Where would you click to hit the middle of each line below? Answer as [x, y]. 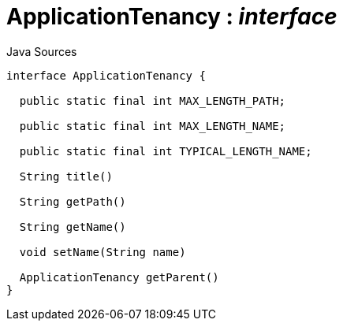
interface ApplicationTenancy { [106, 75]
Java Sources [42, 51]
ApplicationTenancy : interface [172, 17]
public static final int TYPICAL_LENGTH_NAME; [166, 151]
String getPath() [73, 201]
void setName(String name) [103, 252]
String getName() [73, 227]
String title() [66, 176]
